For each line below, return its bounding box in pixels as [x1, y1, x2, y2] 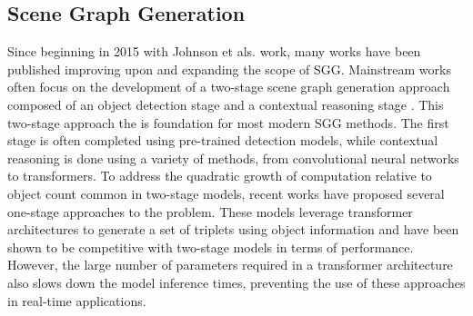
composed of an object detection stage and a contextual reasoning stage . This [7, 94, 444, 114]
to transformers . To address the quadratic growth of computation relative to [7, 166, 432, 185]
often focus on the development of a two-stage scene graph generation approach [7, 77, 450, 96]
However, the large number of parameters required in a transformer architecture [7, 255, 453, 274]
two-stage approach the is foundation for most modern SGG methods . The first [7, 113, 449, 132]
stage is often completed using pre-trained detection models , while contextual [7, 131, 438, 150]
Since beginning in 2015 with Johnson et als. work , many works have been [7, 42, 421, 61]
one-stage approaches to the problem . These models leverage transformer [7, 202, 413, 221]
